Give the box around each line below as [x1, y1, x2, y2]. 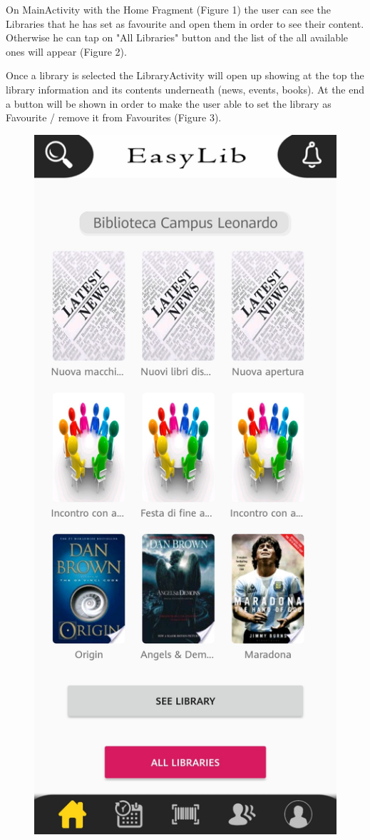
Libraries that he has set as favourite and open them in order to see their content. [6, 16, 364, 31]
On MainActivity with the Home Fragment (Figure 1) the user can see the [6, 2, 332, 16]
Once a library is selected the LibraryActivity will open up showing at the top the [6, 68, 364, 83]
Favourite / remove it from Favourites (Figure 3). [6, 110, 222, 125]
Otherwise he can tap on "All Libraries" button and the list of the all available [6, 30, 349, 45]
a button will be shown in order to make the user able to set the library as [6, 96, 332, 111]
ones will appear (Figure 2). [6, 44, 127, 59]
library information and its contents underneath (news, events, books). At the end [6, 81, 365, 96]
